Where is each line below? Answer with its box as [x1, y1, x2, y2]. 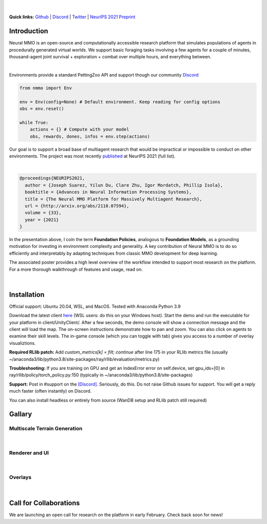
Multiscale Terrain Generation [9, 425, 83, 432]
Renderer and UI [9, 449, 49, 456]
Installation [9, 290, 44, 299]
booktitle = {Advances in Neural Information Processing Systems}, [25, 189, 192, 195]
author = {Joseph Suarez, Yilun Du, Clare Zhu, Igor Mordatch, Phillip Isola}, [25, 182, 223, 188]
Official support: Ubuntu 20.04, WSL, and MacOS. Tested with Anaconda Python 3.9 [9, 303, 181, 309]
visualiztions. [9, 340, 36, 346]
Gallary [9, 410, 32, 418]
